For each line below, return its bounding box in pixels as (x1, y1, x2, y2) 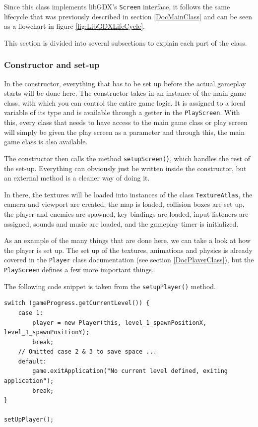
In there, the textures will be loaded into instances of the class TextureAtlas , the (4, 189, 253, 199)
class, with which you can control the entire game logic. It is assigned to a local (4, 97, 246, 108)
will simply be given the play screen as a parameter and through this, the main (4, 126, 245, 137)
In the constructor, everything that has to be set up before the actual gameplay (4, 78, 246, 88)
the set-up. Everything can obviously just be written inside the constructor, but (4, 163, 247, 173)
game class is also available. (4, 136, 88, 147)
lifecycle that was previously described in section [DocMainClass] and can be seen (4, 11, 253, 21)
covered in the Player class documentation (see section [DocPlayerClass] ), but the (4, 254, 254, 265)
